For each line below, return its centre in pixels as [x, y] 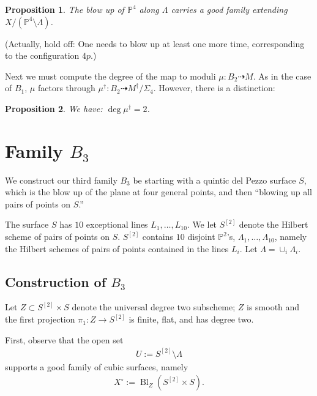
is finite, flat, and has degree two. [191, 319]
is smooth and [273, 307]
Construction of [56, 281]
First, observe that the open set [64, 339]
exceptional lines [117, 224]
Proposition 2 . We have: [54, 108]
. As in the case [282, 76]
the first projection [40, 319]
